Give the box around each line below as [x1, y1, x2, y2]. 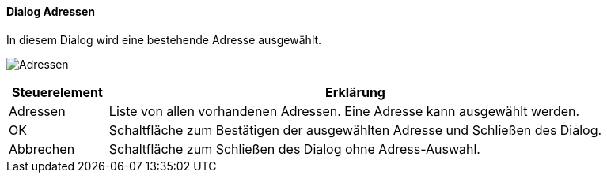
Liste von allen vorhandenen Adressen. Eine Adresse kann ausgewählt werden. [108, 103, 580, 119]
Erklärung [325, 84, 385, 100]
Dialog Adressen [6, 5, 95, 18]
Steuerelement [12, 84, 103, 100]
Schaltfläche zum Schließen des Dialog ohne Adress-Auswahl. [108, 140, 480, 157]
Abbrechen [9, 140, 75, 157]
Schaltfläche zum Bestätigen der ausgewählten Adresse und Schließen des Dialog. [108, 121, 602, 138]
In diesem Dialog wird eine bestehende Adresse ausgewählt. [6, 32, 322, 47]
